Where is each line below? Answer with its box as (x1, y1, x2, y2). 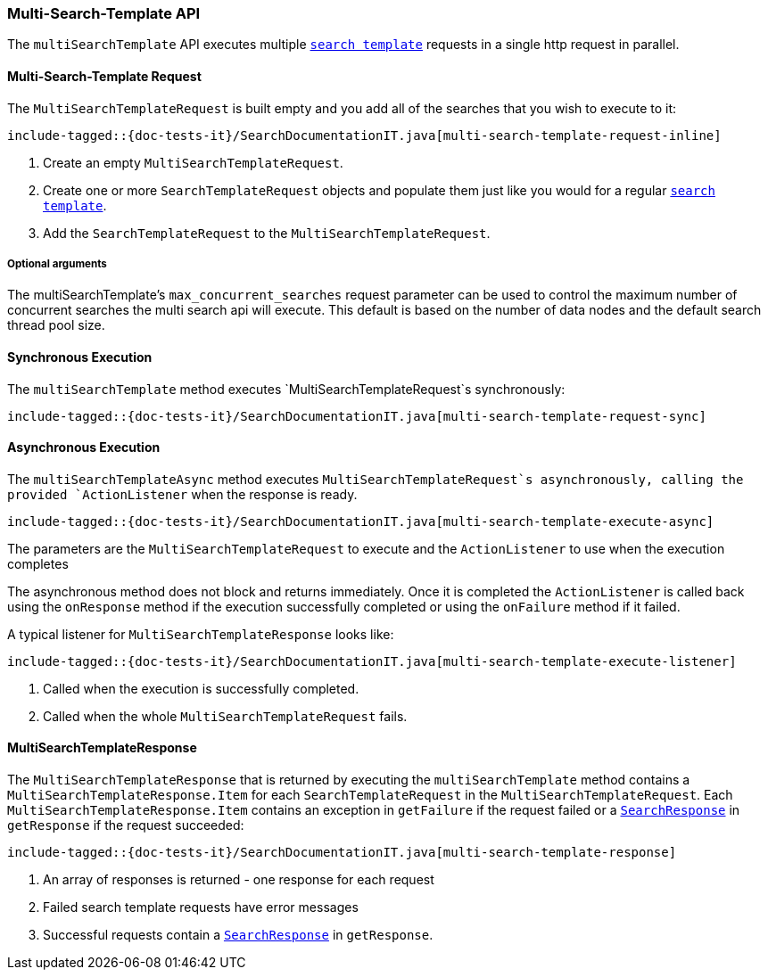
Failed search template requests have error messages (43, 899, 359, 915)
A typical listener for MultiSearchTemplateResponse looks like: (7, 626, 394, 642)
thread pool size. (7, 317, 105, 333)
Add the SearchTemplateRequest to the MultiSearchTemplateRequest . (43, 225, 491, 241)
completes (7, 555, 69, 571)
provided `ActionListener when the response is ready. (7, 486, 358, 502)
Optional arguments (7, 257, 107, 270)
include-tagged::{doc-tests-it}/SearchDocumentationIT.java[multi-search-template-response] (7, 845, 677, 860)
